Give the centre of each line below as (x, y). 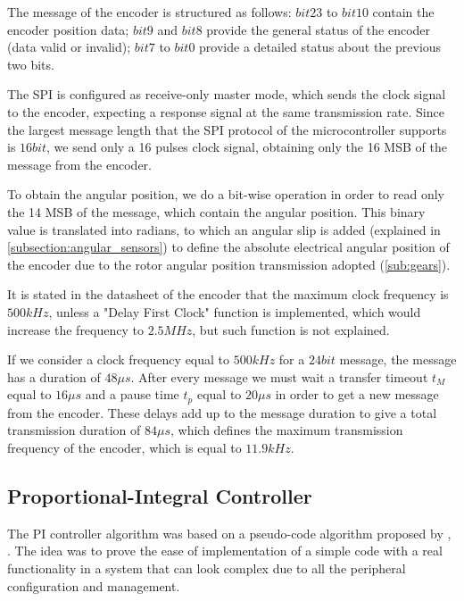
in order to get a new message (357, 394)
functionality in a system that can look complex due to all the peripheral (207, 568)
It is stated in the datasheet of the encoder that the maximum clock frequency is (228, 294)
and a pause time (132, 394)
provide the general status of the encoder (319, 29)
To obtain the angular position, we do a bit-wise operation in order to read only (226, 194)
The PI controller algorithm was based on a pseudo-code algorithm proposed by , (229, 533)
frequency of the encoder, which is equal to (124, 447)
